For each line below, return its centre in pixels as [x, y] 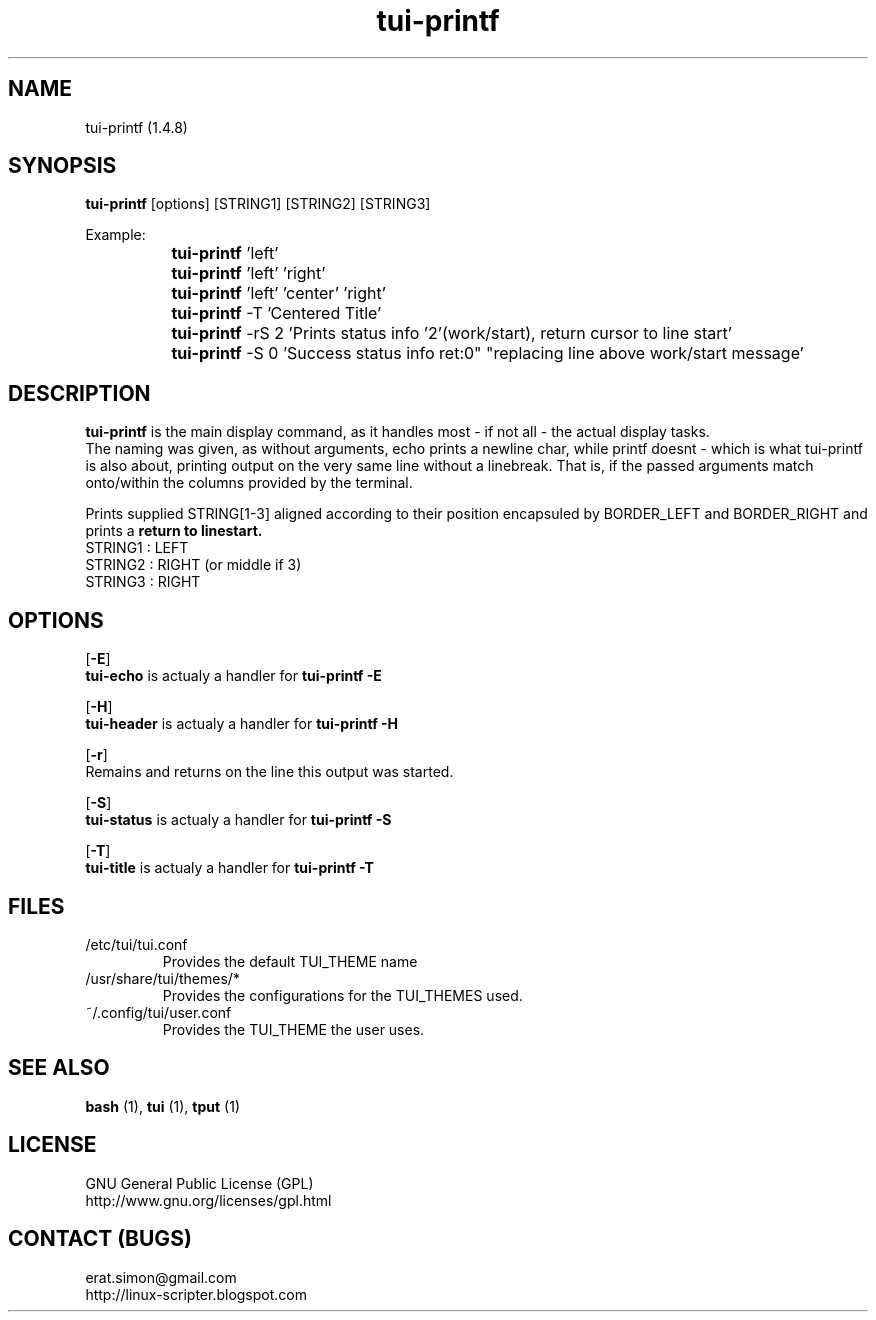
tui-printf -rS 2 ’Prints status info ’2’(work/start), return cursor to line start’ [451, 333]
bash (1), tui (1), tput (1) [162, 1106]
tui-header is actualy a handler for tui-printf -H [242, 724]
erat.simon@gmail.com [161, 1277]
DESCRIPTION [79, 393]
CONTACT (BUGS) [100, 1239]
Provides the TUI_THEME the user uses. [293, 1029]
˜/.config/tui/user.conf [158, 1012]
